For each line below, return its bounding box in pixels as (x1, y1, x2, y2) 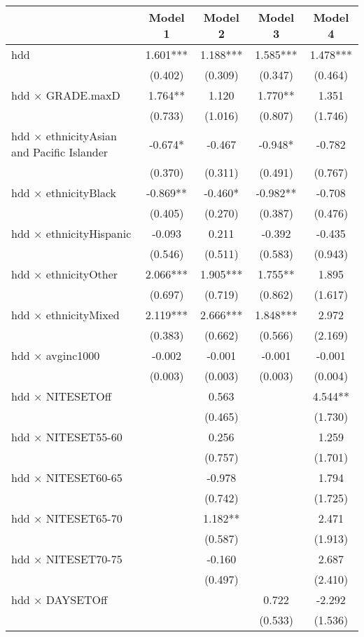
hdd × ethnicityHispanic (11, 225, 132, 241)
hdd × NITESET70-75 (11, 551, 122, 567)
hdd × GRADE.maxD (11, 87, 120, 103)
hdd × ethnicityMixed (11, 307, 120, 323)
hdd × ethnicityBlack (11, 185, 117, 201)
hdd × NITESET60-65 (11, 469, 122, 485)
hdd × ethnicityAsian (11, 128, 117, 144)
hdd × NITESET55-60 (11, 429, 122, 445)
